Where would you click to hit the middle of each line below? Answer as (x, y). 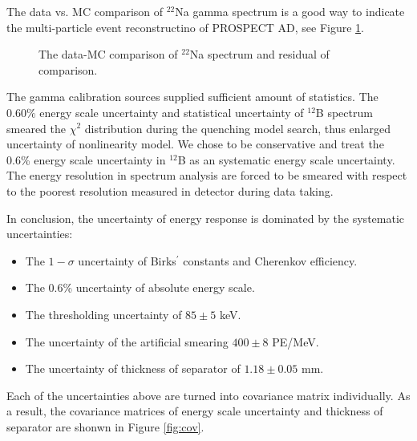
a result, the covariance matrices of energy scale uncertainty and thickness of (195, 411)
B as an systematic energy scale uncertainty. (286, 159)
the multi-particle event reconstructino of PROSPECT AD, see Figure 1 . (185, 27)
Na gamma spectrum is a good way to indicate (290, 11)
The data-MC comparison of (108, 54)
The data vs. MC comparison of (85, 11)
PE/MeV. (296, 341)
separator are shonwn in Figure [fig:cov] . (105, 426)
